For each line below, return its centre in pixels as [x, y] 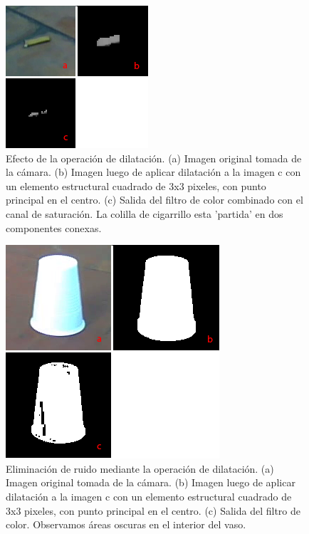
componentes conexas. [54, 227]
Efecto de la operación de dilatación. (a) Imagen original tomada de [154, 158]
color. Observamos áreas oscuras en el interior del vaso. [126, 524]
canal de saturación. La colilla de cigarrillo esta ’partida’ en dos [145, 213]
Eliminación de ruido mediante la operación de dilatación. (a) [140, 468]
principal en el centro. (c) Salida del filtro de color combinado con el [154, 200]
